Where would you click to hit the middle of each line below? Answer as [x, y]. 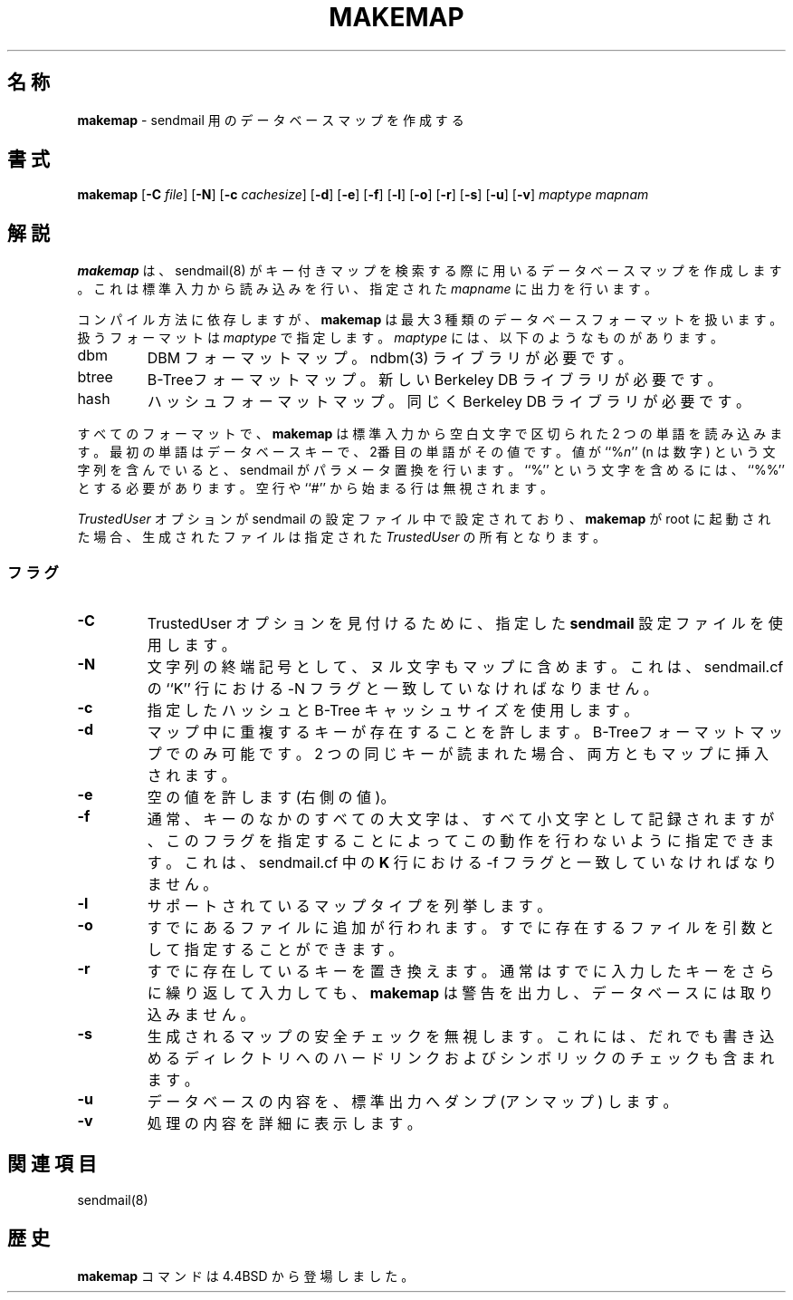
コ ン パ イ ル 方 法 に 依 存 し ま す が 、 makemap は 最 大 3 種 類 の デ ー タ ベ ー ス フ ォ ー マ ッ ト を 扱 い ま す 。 [430, 320]
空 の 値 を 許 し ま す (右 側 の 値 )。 [271, 798]
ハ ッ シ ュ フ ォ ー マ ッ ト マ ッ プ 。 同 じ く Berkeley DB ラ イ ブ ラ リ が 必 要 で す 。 [449, 402]
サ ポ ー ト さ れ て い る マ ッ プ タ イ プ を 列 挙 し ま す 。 [349, 906]
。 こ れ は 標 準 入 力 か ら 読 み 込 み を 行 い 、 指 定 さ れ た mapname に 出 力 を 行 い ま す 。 [368, 289]
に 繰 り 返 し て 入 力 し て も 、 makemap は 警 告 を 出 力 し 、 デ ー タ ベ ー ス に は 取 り [460, 993]
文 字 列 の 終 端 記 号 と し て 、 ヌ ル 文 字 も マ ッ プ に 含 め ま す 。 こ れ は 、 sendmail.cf [465, 667]
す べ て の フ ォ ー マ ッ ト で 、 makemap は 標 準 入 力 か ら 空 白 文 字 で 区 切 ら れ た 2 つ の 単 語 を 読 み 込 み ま [430, 434]
